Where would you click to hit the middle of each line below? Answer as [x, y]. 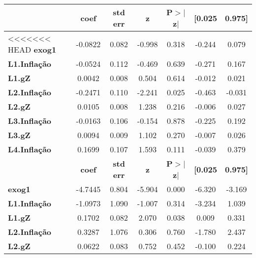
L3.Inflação [30, 121]
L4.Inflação [30, 149]
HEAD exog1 [32, 49]
